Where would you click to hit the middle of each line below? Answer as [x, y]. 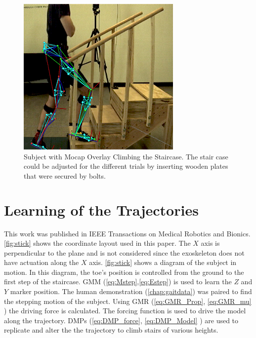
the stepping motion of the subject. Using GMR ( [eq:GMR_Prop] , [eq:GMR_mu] [128, 301]
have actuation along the [42, 262]
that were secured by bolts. [65, 175]
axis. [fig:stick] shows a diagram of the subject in [163, 262]
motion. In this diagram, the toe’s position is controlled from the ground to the [124, 272]
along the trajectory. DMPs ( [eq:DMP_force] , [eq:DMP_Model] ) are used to [121, 320]
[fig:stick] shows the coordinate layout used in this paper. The [97, 243]
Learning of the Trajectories [101, 209]
